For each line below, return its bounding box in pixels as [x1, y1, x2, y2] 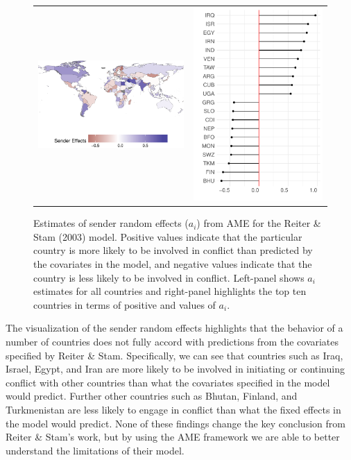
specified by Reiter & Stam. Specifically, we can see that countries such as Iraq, [6, 348, 343, 362]
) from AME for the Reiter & [196, 216, 321, 230]
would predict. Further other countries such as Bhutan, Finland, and [6, 389, 298, 403]
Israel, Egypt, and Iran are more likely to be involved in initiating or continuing [6, 361, 345, 376]
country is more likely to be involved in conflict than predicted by [33, 243, 313, 257]
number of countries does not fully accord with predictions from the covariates [6, 334, 339, 349]
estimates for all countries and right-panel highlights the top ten [33, 284, 307, 298]
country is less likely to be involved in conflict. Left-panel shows [33, 270, 305, 284]
